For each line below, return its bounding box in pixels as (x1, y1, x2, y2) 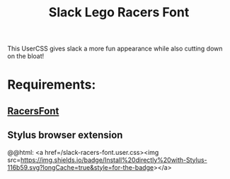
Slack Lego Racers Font (48, 4, 190, 21)
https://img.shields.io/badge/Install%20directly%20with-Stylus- (20, 156, 207, 164)
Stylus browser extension (7, 129, 123, 141)
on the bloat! (7, 52, 45, 60)
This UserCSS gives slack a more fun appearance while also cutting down (7, 44, 223, 53)
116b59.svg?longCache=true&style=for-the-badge (7, 163, 154, 171)
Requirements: (7, 77, 96, 93)
